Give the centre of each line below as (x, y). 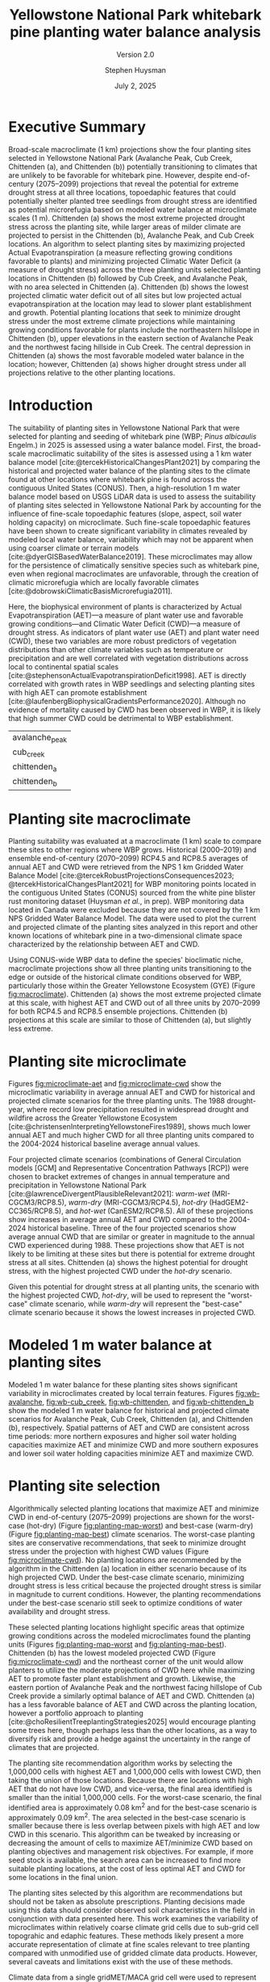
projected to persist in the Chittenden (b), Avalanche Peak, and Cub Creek (131, 235)
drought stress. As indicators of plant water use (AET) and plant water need (134, 632)
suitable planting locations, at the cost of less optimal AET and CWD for (127, 1869)
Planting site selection (85, 1486)
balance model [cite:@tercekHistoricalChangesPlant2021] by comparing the (134, 462)
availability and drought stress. (59, 1612)
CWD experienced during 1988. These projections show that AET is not (126, 1246)
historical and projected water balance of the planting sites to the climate (129, 470)
